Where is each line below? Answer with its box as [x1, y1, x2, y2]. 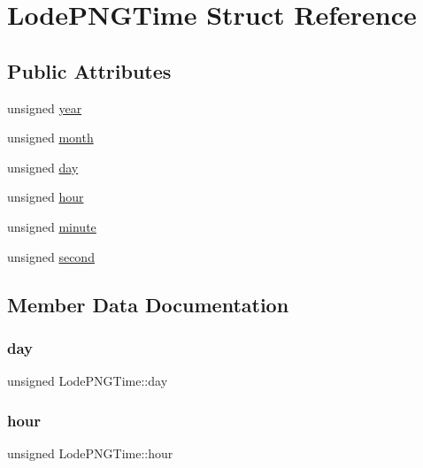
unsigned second [7, 247, 95, 265]
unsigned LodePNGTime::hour [7, 443, 173, 462]
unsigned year [7, 98, 82, 117]
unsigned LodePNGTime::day [7, 372, 168, 390]
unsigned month [7, 128, 94, 147]
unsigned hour [7, 188, 84, 206]
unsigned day [7, 157, 79, 176]
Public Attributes [7, 57, 172, 84]
